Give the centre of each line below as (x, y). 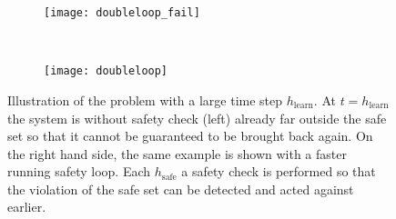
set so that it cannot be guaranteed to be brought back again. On (190, 136)
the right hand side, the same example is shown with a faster (177, 153)
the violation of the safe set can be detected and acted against (181, 189)
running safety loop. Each (79, 171)
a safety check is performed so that (279, 171)
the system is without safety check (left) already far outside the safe (197, 118)
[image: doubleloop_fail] (122, 13)
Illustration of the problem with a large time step (145, 100)
